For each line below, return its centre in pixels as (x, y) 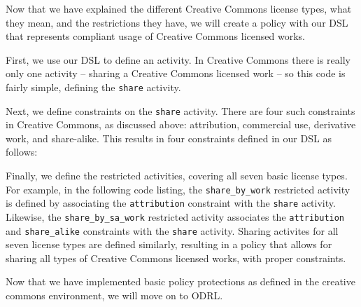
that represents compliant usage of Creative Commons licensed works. (155, 36)
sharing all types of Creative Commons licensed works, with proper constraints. (176, 258)
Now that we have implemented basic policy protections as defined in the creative (180, 281)
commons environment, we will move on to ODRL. (114, 295)
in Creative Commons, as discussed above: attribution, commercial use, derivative (181, 124)
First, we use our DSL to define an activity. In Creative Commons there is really (178, 59)
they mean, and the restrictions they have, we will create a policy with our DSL (177, 22)
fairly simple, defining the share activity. (93, 87)
